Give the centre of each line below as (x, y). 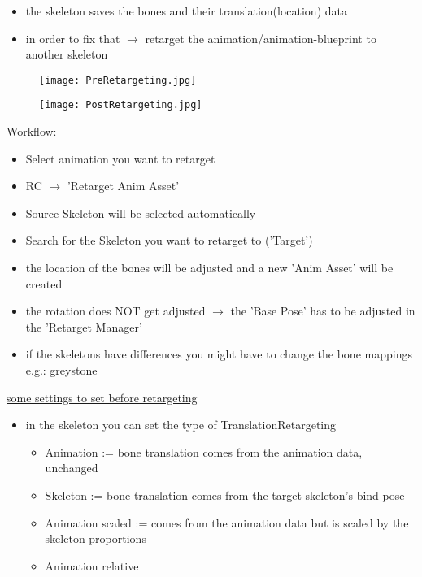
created (44, 283)
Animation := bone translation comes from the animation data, (204, 451)
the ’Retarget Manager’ (84, 326)
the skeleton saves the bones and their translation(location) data (186, 11)
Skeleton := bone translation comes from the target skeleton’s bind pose (225, 495)
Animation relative (92, 565)
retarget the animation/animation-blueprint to (261, 38)
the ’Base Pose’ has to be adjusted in (323, 311)
